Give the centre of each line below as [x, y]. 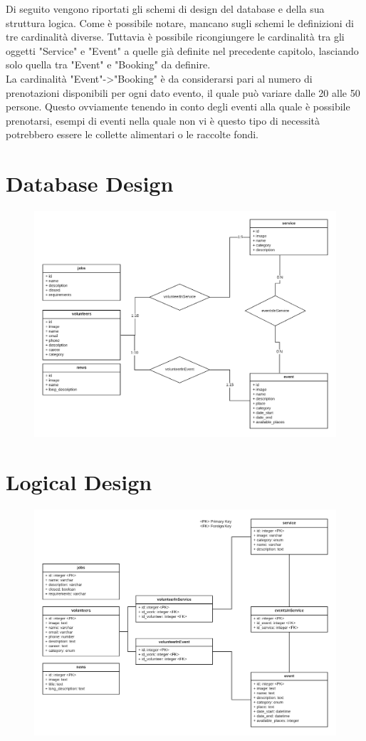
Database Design [90, 183]
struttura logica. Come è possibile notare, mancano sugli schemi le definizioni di [180, 22]
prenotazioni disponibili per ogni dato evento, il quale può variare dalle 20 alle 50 [183, 92]
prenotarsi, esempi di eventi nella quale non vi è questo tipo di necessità [163, 120]
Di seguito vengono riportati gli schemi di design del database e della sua [165, 9]
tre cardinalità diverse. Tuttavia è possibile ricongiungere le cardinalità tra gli [175, 37]
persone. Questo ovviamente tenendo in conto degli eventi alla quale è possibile [178, 107]
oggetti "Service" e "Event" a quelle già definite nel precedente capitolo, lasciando [182, 50]
